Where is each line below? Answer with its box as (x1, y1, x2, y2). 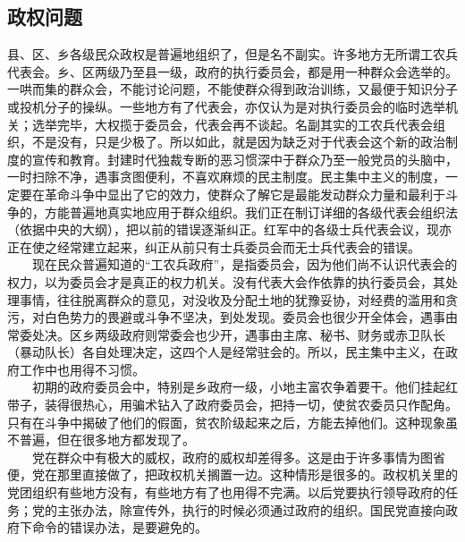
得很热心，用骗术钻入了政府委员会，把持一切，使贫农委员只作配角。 (56, 395, 458, 414)
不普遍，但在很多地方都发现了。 (7, 430, 195, 449)
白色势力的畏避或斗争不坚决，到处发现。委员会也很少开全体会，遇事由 (44, 308, 458, 326)
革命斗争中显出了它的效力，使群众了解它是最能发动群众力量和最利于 (44, 184, 445, 203)
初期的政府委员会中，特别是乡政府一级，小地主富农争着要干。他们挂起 (31, 377, 445, 396)
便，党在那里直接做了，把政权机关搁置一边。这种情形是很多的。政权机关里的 (7, 465, 458, 484)
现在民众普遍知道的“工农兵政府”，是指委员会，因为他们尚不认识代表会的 (31, 255, 458, 274)
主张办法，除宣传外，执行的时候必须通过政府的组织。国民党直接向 (56, 500, 445, 519)
